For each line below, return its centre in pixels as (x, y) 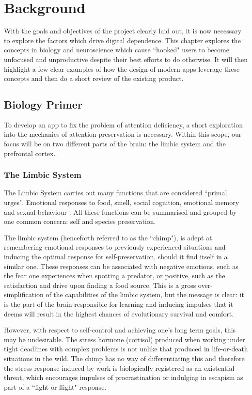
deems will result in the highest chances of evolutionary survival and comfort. (119, 313)
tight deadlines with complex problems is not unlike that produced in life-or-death (126, 349)
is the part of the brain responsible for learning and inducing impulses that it (119, 304)
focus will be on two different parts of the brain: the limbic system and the (115, 144)
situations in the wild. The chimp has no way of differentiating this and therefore (124, 358)
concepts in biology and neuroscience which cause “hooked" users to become (117, 50)
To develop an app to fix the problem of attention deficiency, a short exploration (123, 124)
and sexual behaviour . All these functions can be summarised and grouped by (120, 212)
